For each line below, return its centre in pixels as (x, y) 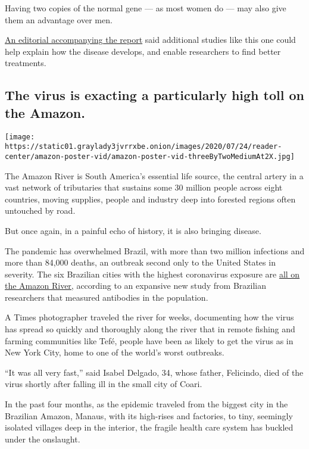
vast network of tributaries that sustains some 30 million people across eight (144, 187)
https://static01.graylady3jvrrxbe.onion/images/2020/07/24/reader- (143, 147)
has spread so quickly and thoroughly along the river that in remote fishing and (150, 329)
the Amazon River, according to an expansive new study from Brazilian (135, 286)
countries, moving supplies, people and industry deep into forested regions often (150, 199)
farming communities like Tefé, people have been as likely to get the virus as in (149, 340)
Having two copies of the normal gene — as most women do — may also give (146, 8)
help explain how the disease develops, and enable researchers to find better (143, 51)
